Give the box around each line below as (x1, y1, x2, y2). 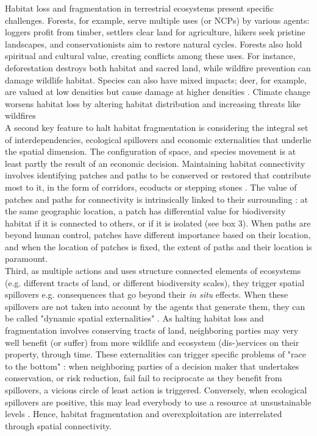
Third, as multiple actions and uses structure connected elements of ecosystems (5, 264, 301, 277)
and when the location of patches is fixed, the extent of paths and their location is (5, 240, 312, 253)
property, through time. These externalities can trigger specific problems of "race (5, 348, 306, 360)
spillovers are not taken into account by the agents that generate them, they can (5, 300, 305, 312)
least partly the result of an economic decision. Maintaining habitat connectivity (5, 156, 305, 169)
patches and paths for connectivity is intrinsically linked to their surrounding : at (5, 192, 308, 205)
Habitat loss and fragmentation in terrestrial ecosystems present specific (5, 2, 274, 14)
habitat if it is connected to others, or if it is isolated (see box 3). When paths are (5, 216, 311, 229)
